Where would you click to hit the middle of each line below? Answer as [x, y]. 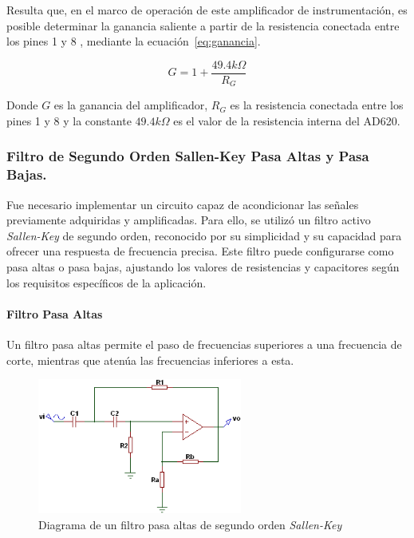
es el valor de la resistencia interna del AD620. [287, 120]
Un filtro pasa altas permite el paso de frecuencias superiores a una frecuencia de [204, 344]
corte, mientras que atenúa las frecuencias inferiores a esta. [150, 360]
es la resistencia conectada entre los [317, 105]
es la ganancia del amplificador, [131, 105]
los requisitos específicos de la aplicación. [106, 282]
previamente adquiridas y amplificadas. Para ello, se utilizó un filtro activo [189, 220]
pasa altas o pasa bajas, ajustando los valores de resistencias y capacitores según [203, 267]
